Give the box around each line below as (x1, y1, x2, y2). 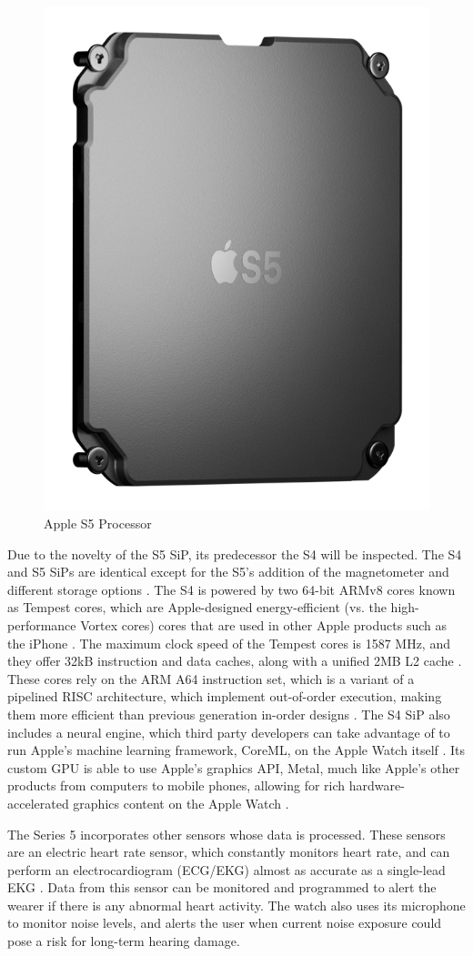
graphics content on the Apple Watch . (73, 793, 289, 812)
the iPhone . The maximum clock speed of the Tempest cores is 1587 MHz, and (7, 633, 450, 652)
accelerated (7, 793, 69, 812)
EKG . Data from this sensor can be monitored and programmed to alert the (7, 878, 437, 897)
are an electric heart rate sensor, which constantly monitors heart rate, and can (7, 842, 450, 861)
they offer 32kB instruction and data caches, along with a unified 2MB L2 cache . (7, 651, 462, 670)
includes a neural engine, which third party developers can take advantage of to (7, 722, 450, 741)
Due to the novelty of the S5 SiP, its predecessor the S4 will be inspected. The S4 (7, 544, 462, 563)
